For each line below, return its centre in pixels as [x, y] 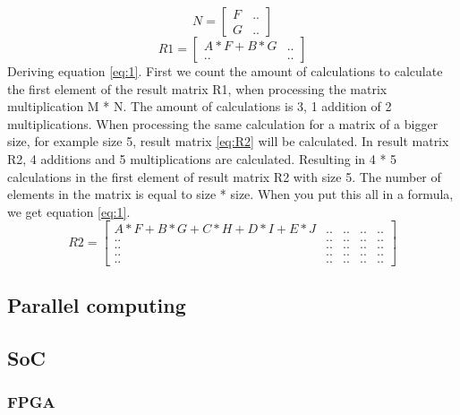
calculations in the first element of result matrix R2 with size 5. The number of [224, 176]
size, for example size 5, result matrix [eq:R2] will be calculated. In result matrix [228, 141]
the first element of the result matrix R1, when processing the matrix [197, 88]
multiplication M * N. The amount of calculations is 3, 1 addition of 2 [200, 106]
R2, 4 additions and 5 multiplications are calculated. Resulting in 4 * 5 [202, 158]
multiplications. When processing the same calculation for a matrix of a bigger [223, 123]
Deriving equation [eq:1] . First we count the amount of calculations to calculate [225, 71]
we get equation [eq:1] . [69, 211]
